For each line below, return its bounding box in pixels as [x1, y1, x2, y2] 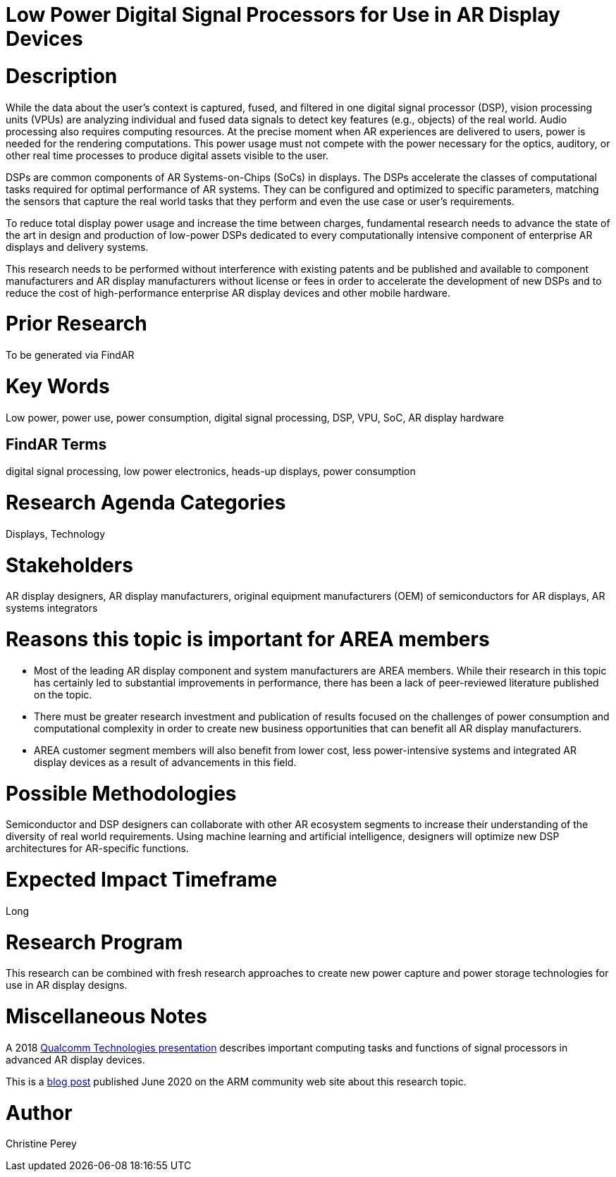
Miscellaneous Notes [6, 1004, 207, 1029]
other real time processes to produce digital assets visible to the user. [6, 149, 329, 161]
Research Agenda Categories [6, 491, 286, 515]
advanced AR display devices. [6, 1053, 145, 1066]
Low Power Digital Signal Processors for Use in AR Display [6, 3, 560, 27]
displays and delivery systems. [6, 240, 149, 253]
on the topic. [34, 688, 92, 701]
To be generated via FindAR [6, 349, 135, 361]
